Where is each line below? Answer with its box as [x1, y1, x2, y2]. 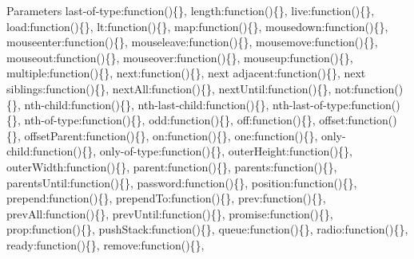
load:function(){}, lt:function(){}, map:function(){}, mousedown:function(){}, [6, 18, 388, 34]
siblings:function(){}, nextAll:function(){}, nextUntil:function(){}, [6, 80, 332, 96]
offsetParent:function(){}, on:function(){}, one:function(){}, [24, 127, 318, 143]
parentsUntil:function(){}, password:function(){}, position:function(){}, [6, 174, 357, 190]
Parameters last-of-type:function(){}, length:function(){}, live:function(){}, [6, 2, 375, 18]
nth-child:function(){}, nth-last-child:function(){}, [24, 96, 269, 112]
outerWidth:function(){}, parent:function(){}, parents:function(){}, [6, 158, 337, 175]
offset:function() [319, 112, 397, 128]
